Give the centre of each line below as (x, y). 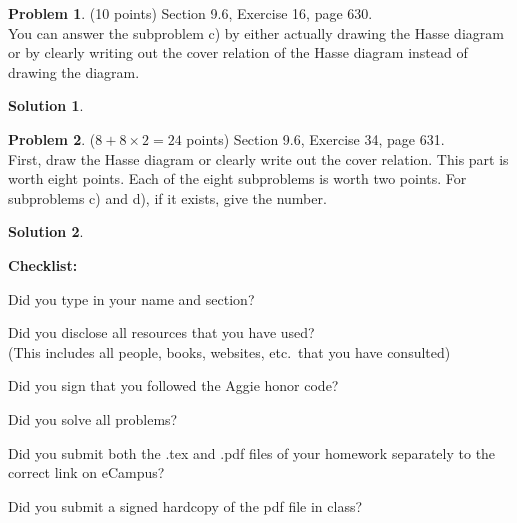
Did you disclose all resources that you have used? (161, 332)
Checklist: (43, 264)
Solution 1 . (46, 105)
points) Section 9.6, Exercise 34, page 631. (315, 138)
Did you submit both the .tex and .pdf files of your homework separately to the (252, 452)
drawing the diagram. (74, 71)
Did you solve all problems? (93, 418)
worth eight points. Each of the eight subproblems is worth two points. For (237, 178)
